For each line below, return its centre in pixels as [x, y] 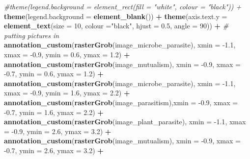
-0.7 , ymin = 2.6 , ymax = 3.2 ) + [54, 150]
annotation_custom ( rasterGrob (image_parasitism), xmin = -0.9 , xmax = [121, 102]
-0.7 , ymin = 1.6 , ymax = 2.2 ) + [54, 112]
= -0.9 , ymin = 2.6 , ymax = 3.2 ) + [58, 131]
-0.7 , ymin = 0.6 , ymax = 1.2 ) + [54, 74]
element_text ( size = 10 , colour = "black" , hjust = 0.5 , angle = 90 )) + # [116, 26]
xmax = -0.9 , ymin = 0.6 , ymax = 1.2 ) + [67, 54]
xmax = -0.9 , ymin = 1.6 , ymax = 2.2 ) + [67, 93]
